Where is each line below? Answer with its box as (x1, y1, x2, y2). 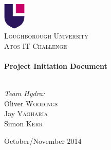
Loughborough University (4, 30, 88, 41)
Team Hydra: (4, 88, 45, 99)
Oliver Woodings (4, 98, 58, 108)
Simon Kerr (4, 118, 43, 128)
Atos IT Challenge (4, 40, 67, 51)
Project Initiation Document (4, 61, 107, 71)
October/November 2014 (4, 135, 82, 146)
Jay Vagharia (4, 108, 48, 119)
